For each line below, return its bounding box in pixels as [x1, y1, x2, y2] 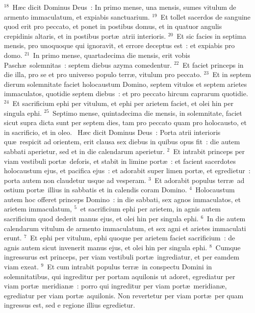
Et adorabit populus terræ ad [154, 175, 245, 185]
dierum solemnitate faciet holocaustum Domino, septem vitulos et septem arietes [4, 78, 247, 89]
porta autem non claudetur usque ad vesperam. [4, 175, 147, 185]
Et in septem [212, 69, 251, 79]
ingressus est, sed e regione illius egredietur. [4, 300, 135, 310]
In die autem [207, 213, 246, 224]
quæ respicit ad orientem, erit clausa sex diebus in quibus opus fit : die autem [4, 136, 240, 147]
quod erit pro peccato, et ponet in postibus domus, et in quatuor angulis [4, 21, 222, 31]
